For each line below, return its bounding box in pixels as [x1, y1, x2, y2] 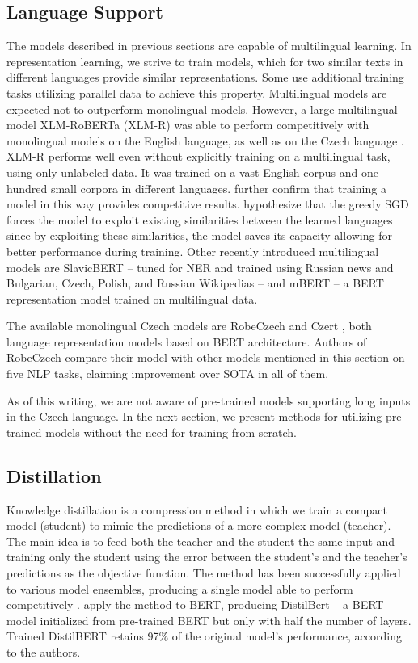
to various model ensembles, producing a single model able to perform [6, 580, 353, 597]
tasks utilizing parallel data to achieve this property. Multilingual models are [6, 84, 387, 101]
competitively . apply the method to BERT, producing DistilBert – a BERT [6, 596, 384, 613]
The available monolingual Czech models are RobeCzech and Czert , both [6, 317, 372, 334]
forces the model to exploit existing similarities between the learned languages [6, 211, 393, 228]
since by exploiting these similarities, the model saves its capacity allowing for [6, 227, 392, 244]
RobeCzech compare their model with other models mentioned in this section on [6, 349, 405, 366]
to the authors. [6, 644, 81, 660]
